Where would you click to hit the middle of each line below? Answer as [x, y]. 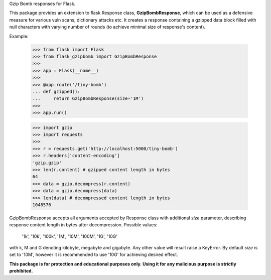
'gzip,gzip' [47, 163]
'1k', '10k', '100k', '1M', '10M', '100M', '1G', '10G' [70, 236]
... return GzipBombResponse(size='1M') [88, 99]
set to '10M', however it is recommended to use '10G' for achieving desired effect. [94, 255]
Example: [19, 36]
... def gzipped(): [56, 91]
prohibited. [21, 271]
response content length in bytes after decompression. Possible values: [83, 225]
